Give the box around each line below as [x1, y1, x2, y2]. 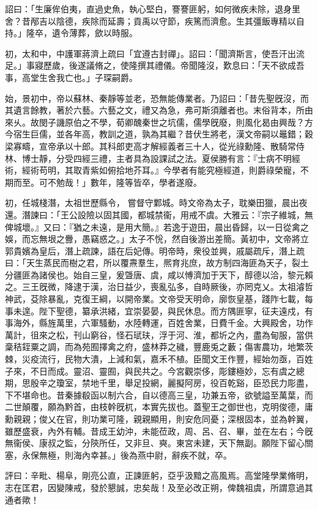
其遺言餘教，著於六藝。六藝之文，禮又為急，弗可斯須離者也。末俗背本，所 [5, 104, 305, 116]
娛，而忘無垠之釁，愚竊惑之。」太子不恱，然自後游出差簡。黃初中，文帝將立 [5, 232, 309, 245]
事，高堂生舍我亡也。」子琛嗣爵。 [5, 70, 138, 83]
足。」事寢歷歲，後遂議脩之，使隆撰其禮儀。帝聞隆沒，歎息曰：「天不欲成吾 [5, 59, 305, 72]
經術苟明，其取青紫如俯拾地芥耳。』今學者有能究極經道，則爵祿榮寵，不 [21, 164, 309, 177]
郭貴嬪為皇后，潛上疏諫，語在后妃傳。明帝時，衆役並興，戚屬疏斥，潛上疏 [5, 244, 305, 257]
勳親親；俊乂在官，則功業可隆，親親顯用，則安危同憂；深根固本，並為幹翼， [5, 413, 313, 425]
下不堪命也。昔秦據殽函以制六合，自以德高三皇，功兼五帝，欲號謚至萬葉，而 [5, 388, 313, 401]
